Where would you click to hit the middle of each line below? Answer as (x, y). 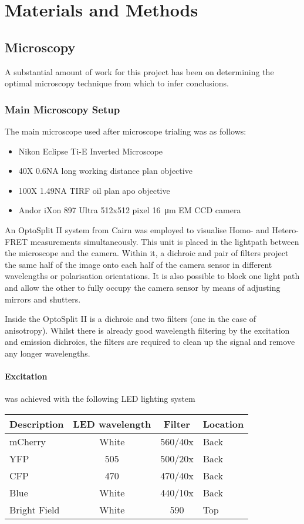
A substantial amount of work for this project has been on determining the (139, 71)
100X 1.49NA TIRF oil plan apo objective (94, 190)
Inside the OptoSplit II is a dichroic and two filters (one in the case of (131, 319)
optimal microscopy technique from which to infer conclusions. (117, 83)
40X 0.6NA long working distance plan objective (105, 171)
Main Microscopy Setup (63, 109)
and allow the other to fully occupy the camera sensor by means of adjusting (143, 287)
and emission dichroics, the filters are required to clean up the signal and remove (150, 342)
